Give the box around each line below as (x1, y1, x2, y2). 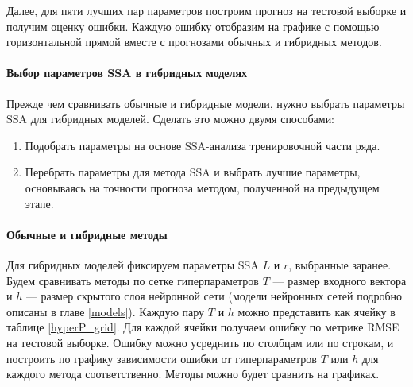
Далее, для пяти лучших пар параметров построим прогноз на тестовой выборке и (6, 2, 407, 18)
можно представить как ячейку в (237, 303, 396, 319)
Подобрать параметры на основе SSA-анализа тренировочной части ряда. (25, 137, 380, 153)
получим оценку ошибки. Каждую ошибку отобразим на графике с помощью (6, 17, 380, 34)
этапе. (25, 195, 54, 211)
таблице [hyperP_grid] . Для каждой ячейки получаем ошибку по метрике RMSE (6, 319, 399, 335)
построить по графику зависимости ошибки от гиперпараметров (6, 350, 317, 366)
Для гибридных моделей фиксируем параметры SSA (6, 256, 259, 273)
